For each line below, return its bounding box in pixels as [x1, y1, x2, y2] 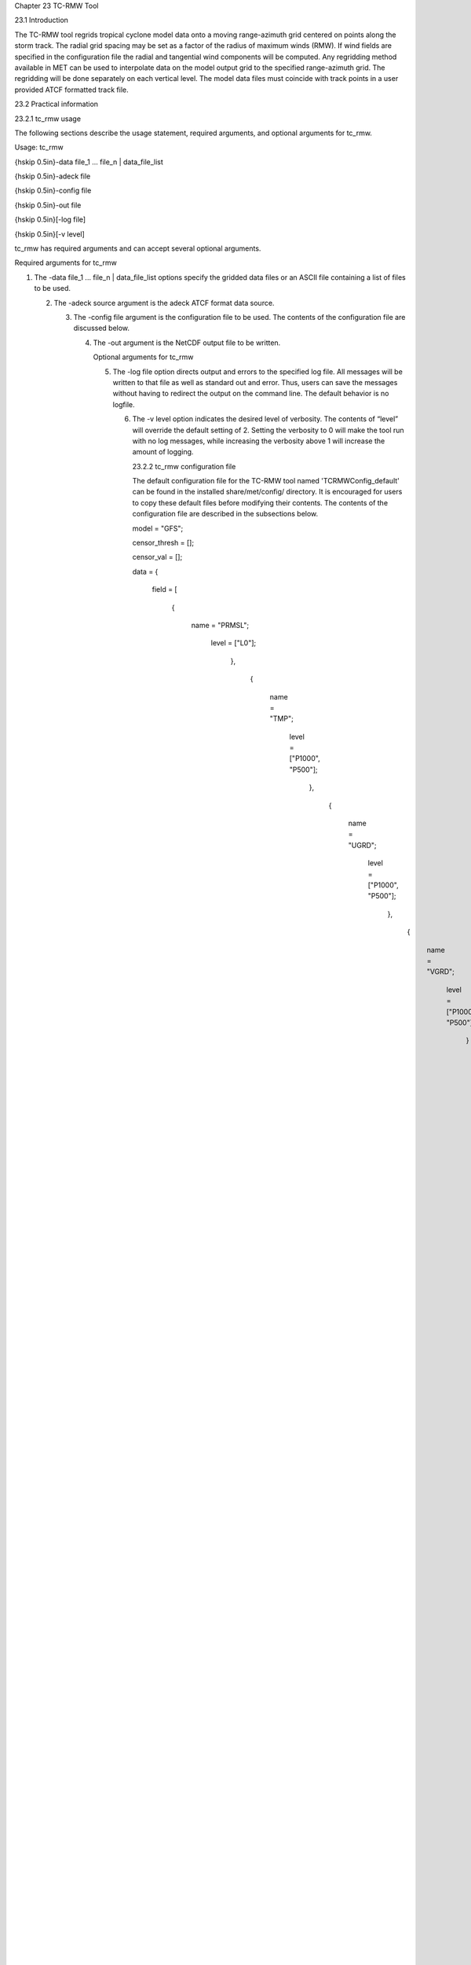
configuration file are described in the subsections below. [132, 509, 319, 519]
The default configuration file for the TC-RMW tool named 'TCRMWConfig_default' [132, 476, 400, 486]
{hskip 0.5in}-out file [14, 200, 82, 210]
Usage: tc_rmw [14, 142, 64, 152]
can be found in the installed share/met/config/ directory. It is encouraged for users [132, 487, 403, 497]
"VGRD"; [426, 967, 455, 976]
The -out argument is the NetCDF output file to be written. [93, 338, 281, 347]
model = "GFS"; [132, 523, 184, 533]
